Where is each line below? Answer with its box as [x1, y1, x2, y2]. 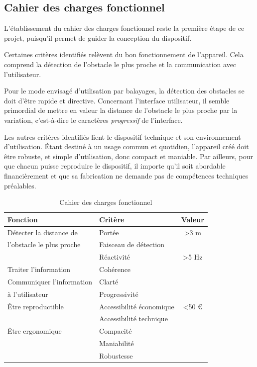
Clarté [99, 276, 119, 286]
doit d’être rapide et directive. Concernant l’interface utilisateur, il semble [4, 95, 230, 105]
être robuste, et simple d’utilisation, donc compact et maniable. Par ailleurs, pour [4, 151, 254, 161]
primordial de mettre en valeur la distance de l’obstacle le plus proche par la [4, 105, 238, 115]
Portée [99, 227, 119, 237]
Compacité [99, 326, 132, 336]
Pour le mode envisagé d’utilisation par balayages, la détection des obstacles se [4, 86, 245, 96]
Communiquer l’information [7, 276, 93, 286]
